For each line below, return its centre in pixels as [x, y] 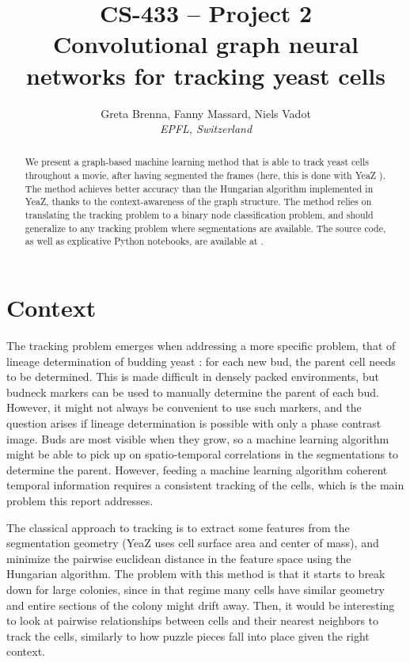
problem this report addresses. [80, 500]
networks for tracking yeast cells [206, 75]
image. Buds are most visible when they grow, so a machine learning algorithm [198, 438]
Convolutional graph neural [206, 44]
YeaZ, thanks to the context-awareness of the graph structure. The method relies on [198, 202]
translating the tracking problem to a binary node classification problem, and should [199, 215]
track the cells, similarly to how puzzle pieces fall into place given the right [188, 635]
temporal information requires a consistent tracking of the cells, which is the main [205, 485]
